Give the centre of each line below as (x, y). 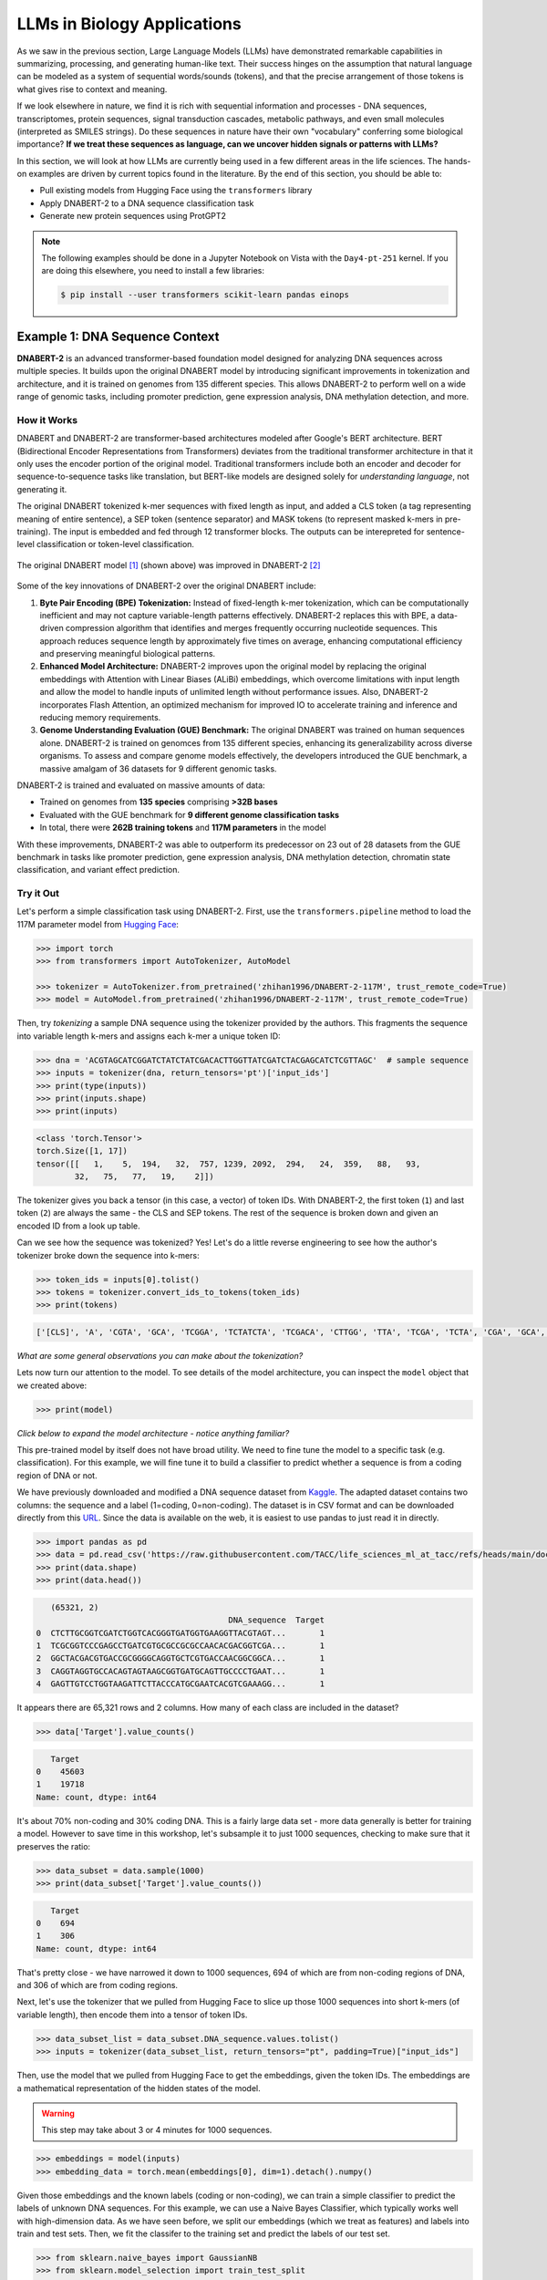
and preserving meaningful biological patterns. (128, 654)
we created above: (52, 1385)
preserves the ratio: (54, 1846)
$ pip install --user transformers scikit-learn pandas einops (205, 295)
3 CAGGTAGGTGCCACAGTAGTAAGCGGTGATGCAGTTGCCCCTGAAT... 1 (181, 1671)
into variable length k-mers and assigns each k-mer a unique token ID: (149, 1036)
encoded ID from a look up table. (78, 1226)
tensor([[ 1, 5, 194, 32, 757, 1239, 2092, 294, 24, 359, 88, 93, (228, 1164)
